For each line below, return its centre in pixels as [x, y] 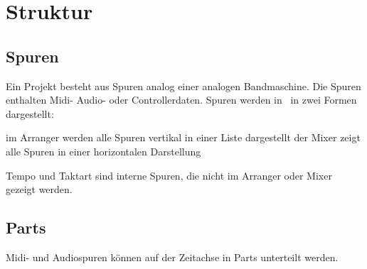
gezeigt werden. [39, 189]
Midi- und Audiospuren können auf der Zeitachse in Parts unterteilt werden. [172, 257]
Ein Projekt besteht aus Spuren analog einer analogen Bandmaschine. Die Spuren [183, 86]
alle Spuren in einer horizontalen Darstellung [103, 151]
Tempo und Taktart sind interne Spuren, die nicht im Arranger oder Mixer [169, 175]
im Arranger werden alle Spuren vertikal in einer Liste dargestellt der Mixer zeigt [183, 137]
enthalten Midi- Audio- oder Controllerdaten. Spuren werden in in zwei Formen [181, 100]
